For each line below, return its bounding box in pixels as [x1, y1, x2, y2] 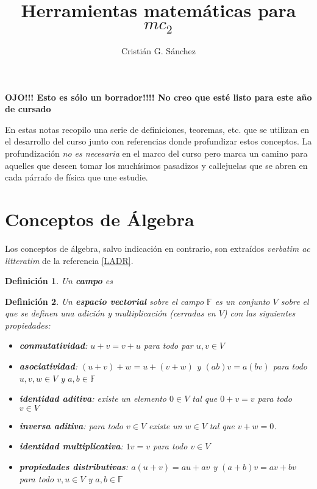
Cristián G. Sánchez [121, 45, 196, 57]
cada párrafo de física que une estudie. [5, 171, 148, 184]
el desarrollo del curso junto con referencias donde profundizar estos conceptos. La [5, 135, 312, 148]
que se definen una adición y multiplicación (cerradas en [5, 307, 216, 319]
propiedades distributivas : [19, 460, 129, 473]
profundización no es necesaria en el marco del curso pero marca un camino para [5, 147, 308, 159]
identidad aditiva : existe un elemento [19, 392, 167, 405]
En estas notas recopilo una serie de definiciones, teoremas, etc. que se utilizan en [5, 123, 309, 135]
